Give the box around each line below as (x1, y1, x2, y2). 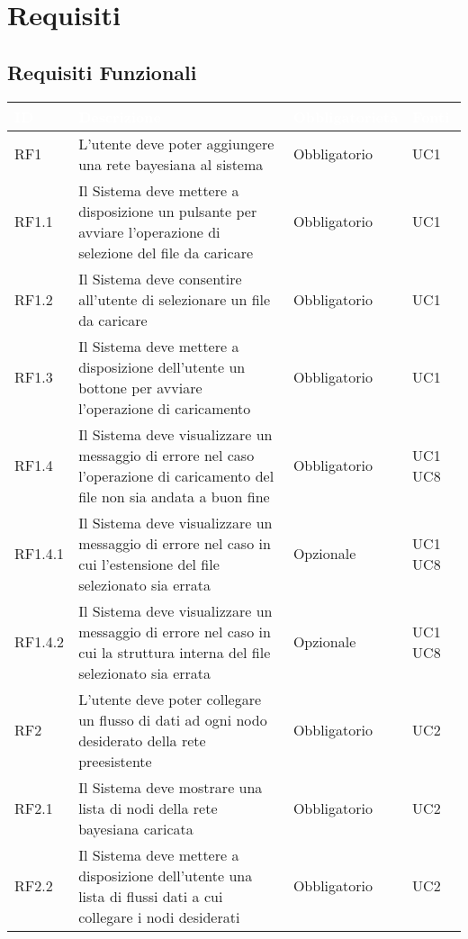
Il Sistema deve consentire (78, 267, 242, 289)
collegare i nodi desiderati (78, 906, 240, 927)
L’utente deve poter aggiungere (78, 132, 274, 154)
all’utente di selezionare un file (78, 288, 271, 310)
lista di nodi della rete (78, 797, 218, 818)
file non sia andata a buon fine (78, 485, 270, 507)
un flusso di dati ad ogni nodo (78, 709, 267, 730)
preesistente (78, 750, 152, 772)
